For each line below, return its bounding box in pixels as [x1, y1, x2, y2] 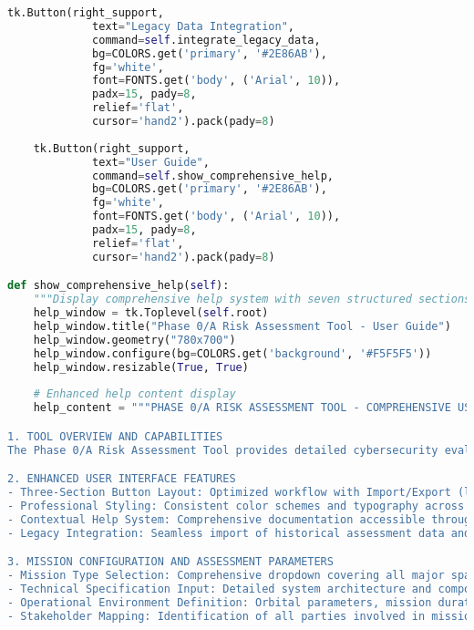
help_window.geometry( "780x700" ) [33, 333, 236, 346]
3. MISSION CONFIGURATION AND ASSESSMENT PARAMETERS [7, 555, 334, 569]
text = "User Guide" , [92, 155, 210, 169]
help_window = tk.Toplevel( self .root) [33, 306, 269, 320]
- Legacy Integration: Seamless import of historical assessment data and [7, 526, 471, 540]
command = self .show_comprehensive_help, [92, 169, 334, 182]
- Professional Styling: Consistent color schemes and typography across [7, 499, 465, 512]
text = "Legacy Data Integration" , [92, 19, 295, 33]
